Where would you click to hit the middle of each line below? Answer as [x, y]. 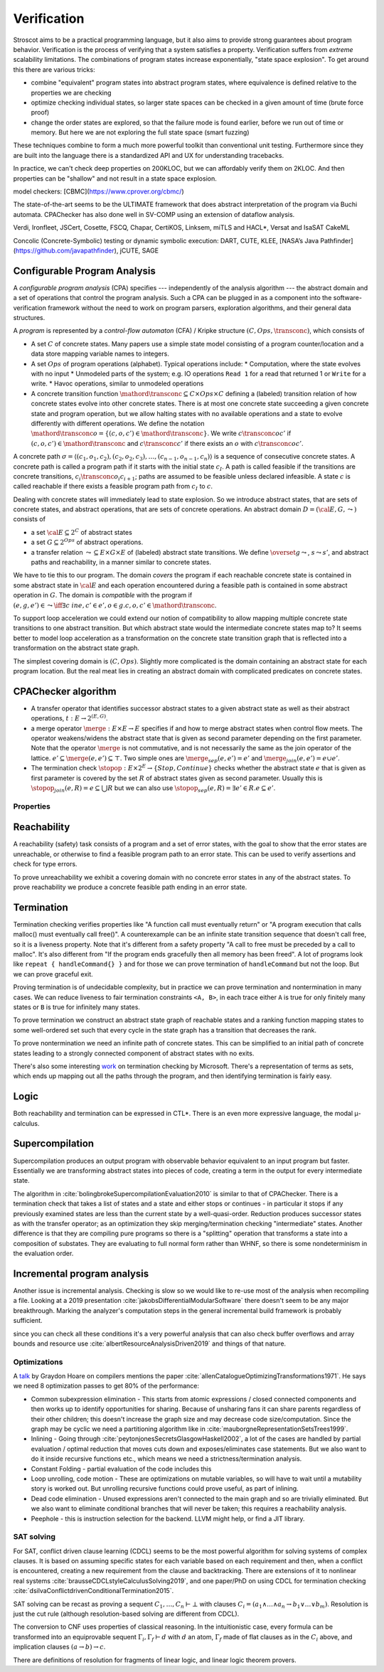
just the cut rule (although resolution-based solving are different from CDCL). [126, 1614]
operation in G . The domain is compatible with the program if [103, 595]
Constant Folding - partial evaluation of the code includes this [121, 1469]
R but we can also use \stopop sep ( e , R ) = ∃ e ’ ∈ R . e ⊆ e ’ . [192, 788]
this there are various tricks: [54, 69]
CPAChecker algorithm [65, 691]
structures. [29, 318]
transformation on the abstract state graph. [76, 648]
